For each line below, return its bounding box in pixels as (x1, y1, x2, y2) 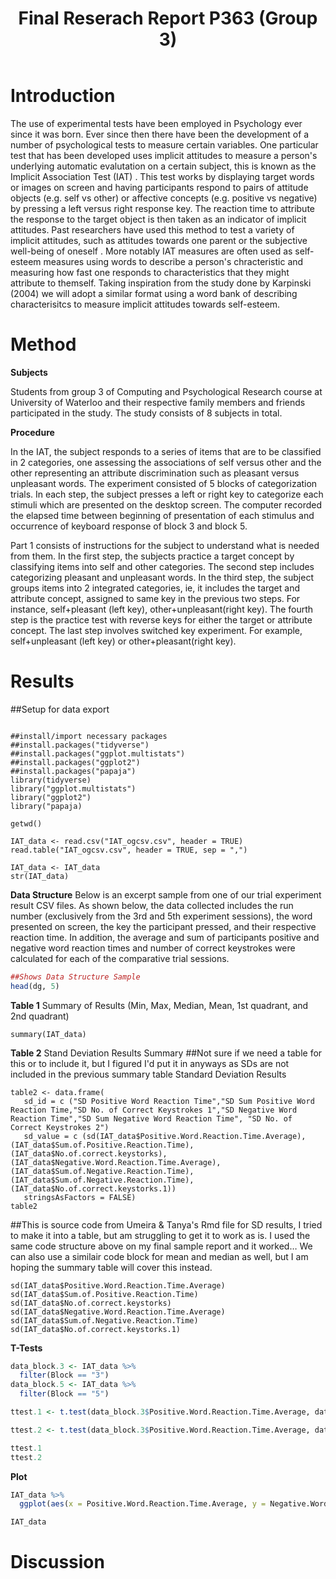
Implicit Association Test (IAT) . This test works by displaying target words (10, 170, 315, 182)
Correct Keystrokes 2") (10, 1122, 110, 1132)
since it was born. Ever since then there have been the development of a (10, 128, 310, 140)
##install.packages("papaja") (10, 766, 137, 776)
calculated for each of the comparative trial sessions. (10, 952, 230, 964)
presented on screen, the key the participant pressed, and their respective (10, 920, 317, 932)
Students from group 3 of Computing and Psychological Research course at (10, 385, 323, 397)
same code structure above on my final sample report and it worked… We (10, 1240, 313, 1252)
